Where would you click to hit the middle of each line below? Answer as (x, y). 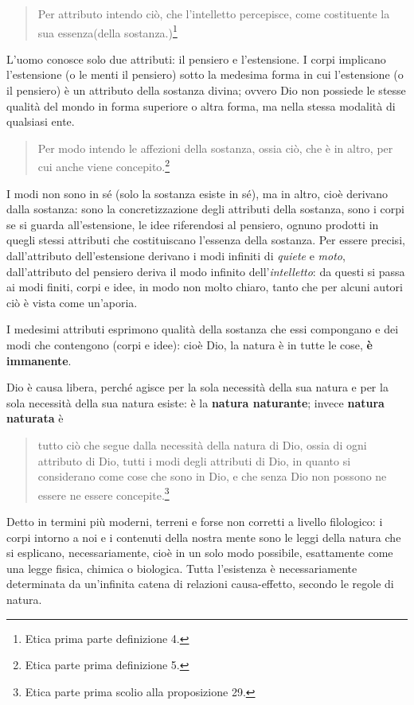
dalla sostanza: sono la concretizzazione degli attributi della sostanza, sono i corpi (205, 209)
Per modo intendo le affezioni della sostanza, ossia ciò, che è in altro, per (215, 148)
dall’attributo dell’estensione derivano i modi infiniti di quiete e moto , (176, 256)
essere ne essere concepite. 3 (103, 493)
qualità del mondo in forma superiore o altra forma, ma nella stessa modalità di (201, 105)
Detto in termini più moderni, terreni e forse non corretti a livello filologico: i (195, 521)
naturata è (35, 418)
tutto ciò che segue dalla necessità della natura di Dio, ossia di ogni (202, 444)
